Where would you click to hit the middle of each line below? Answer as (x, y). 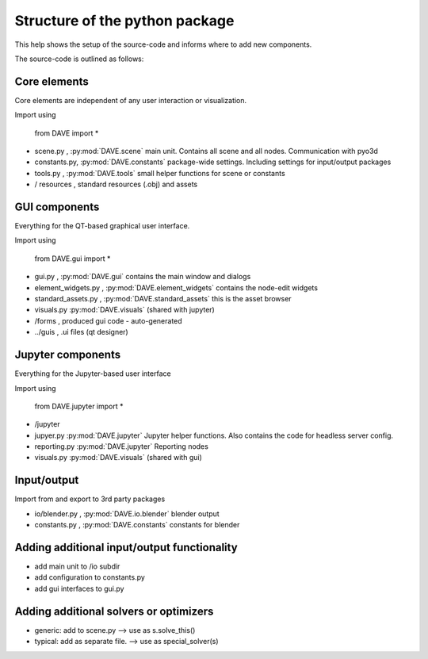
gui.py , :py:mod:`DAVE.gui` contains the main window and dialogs (143, 277)
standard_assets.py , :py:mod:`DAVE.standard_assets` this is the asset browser (163, 299)
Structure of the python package (124, 21)
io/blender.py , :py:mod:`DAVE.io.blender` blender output (127, 513)
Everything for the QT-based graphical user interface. (102, 226)
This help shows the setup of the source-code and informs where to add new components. (163, 44)
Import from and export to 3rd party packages (90, 499)
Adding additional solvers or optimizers (114, 611)
